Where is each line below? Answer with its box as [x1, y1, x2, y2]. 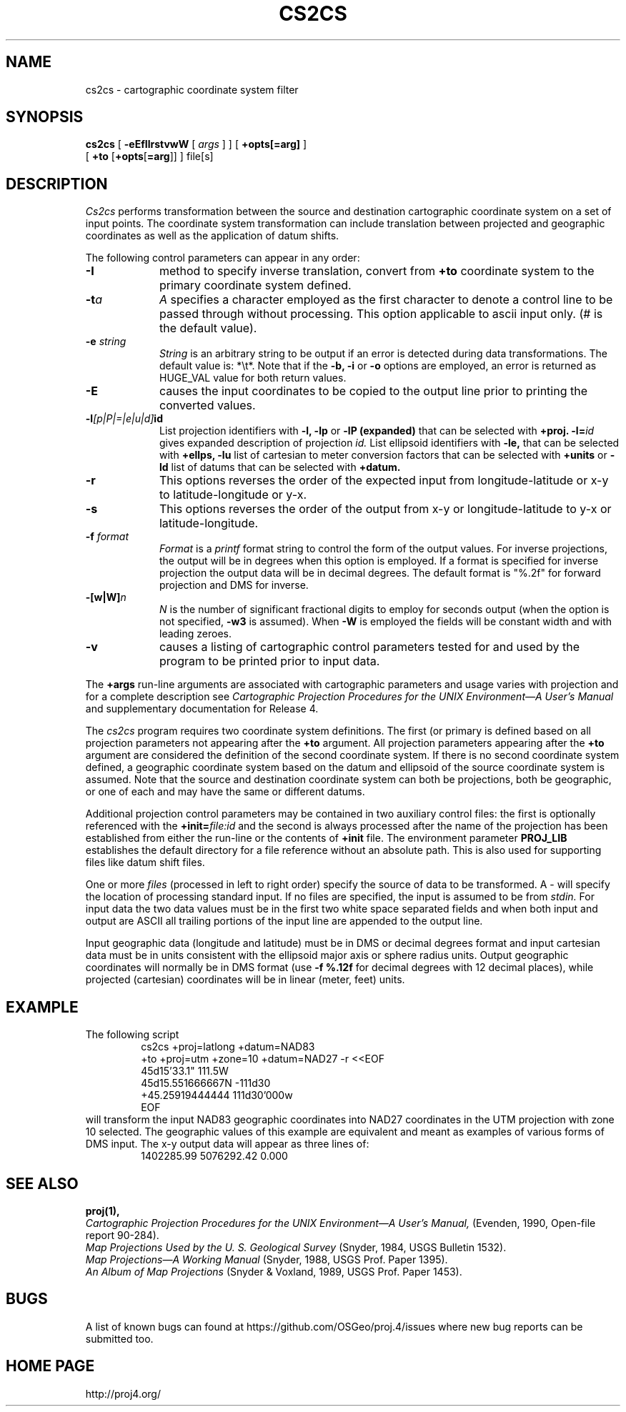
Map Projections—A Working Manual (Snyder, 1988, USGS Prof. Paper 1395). [85, 1253, 448, 1266]
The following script [85, 1028, 179, 1041]
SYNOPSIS [6, 108, 84, 126]
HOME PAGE [6, 1357, 95, 1376]
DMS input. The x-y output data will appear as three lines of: [85, 1138, 369, 1150]
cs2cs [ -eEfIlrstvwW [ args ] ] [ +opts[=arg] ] [85, 138, 307, 151]
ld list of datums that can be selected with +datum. [159, 461, 401, 474]
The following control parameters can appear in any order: [85, 252, 360, 264]
